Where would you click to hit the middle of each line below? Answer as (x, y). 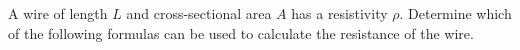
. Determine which (455, 13)
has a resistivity (339, 13)
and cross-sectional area (199, 13)
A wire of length (58, 13)
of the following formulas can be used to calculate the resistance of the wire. (241, 32)
